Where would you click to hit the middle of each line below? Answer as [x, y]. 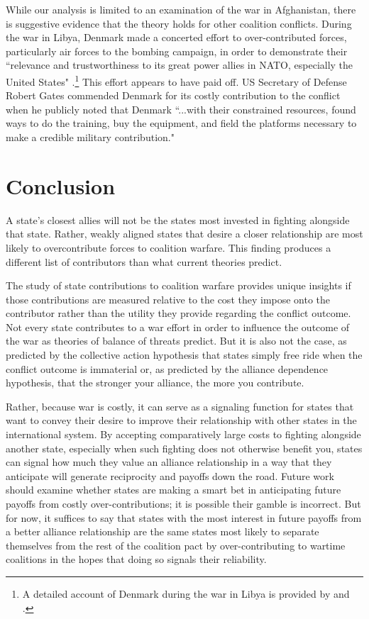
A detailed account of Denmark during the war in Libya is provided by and [186, 593]
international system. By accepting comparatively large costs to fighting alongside [183, 434]
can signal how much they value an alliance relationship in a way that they [169, 462]
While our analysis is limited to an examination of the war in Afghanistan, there [181, 9]
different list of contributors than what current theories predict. [144, 261]
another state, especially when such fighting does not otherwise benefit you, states [184, 448]
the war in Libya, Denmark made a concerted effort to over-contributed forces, [176, 37]
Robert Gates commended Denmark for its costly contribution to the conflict [173, 95]
